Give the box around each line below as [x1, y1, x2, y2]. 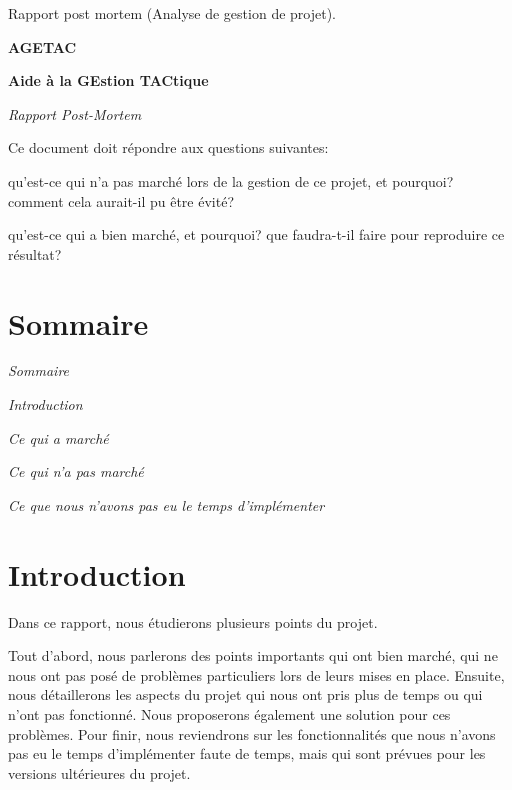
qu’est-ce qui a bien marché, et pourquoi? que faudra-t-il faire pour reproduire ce [8, 224, 505, 245]
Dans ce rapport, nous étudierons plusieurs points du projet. [8, 611, 378, 632]
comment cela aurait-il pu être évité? [8, 190, 234, 211]
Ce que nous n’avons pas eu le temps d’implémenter [8, 494, 325, 515]
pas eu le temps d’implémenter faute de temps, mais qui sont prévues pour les [8, 743, 486, 764]
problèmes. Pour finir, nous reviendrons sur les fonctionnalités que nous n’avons [8, 723, 496, 744]
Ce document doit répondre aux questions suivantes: [8, 137, 329, 158]
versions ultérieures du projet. [8, 762, 191, 783]
